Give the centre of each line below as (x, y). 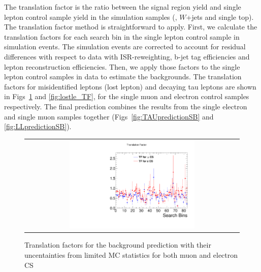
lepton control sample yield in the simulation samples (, (91, 17)
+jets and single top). (220, 17)
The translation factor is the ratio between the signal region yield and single (123, 7)
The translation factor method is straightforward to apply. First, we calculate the (131, 27)
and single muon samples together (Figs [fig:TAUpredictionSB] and (109, 116)
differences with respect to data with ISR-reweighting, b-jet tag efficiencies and (127, 56)
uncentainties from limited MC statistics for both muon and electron (131, 255)
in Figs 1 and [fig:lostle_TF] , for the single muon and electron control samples (127, 96)
